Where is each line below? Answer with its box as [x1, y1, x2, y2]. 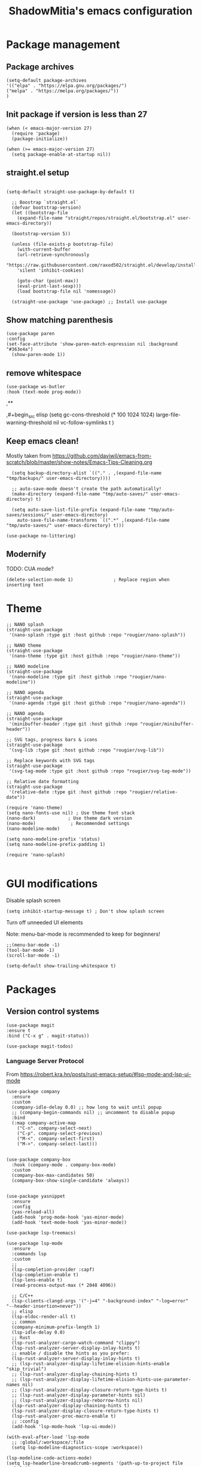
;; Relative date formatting [6, 778, 79, 784]
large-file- [156, 411, 181, 418]
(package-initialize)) [11, 136, 68, 142]
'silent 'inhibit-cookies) [17, 267, 84, 273]
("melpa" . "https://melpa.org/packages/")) [6, 88, 119, 94]
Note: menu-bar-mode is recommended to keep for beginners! [6, 930, 160, 938]
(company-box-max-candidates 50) [11, 1172, 95, 1178]
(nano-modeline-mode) [6, 826, 60, 832]
